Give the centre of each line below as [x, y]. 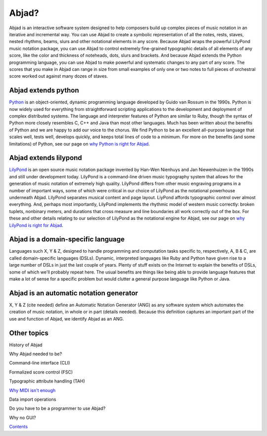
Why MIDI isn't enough [32, 390]
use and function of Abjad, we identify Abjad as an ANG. [67, 319]
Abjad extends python [44, 90]
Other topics [29, 333]
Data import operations [33, 399]
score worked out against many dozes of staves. [59, 76]
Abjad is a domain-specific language [67, 240]
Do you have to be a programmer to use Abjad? [57, 408]
